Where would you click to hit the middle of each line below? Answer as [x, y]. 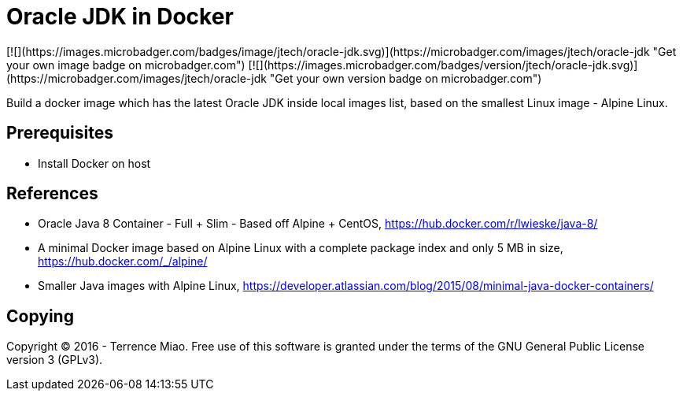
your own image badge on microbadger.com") [126, 65]
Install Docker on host [94, 163]
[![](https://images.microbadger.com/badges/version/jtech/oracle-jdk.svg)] [443, 65]
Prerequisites [60, 133]
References [52, 194]
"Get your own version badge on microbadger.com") [406, 78]
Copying [40, 316]
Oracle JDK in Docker [120, 17]
